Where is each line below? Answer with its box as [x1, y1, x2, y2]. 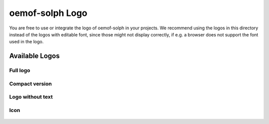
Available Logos [9, 52, 60, 60]
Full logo [9, 67, 30, 74]
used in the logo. [9, 39, 44, 45]
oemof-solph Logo [9, 7, 88, 18]
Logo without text [9, 94, 53, 101]
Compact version [9, 80, 52, 87]
